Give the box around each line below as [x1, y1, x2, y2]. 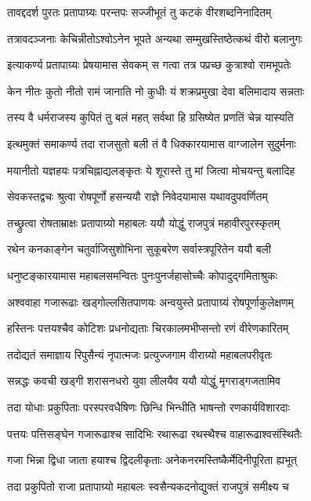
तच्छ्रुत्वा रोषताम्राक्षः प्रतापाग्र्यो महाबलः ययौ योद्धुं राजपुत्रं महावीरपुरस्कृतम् [7, 214, 280, 231]
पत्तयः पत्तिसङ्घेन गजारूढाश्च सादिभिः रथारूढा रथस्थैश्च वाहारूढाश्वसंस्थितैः [7, 425, 302, 441]
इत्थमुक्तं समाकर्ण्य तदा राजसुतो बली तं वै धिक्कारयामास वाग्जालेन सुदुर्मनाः [7, 135, 296, 151]
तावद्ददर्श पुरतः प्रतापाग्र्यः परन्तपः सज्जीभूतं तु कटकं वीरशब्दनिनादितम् [7, 4, 272, 20]
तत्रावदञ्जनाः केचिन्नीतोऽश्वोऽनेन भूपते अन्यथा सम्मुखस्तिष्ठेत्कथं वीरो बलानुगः [7, 30, 302, 46]
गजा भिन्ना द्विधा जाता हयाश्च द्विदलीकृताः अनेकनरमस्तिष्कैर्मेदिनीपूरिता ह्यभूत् [7, 452, 297, 468]
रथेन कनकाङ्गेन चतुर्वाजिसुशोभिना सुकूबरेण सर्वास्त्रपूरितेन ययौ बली [7, 241, 271, 257]
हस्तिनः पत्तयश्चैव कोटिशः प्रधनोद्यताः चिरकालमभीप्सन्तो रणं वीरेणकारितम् [7, 320, 289, 336]
